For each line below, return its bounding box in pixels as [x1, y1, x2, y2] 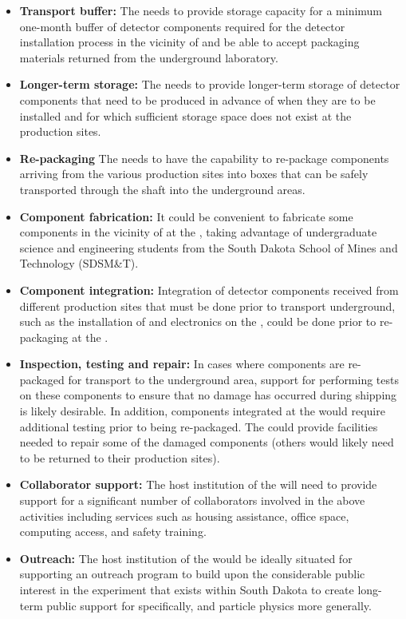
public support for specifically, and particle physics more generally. [46, 597, 372, 613]
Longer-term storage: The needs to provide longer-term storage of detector [19, 76, 400, 93]
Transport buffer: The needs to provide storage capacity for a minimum [19, 2, 383, 18]
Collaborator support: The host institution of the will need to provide [19, 476, 377, 493]
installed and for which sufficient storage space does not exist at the [19, 107, 352, 124]
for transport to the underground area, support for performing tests [68, 371, 400, 387]
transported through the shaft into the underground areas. [19, 181, 305, 197]
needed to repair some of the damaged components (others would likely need [19, 434, 394, 450]
